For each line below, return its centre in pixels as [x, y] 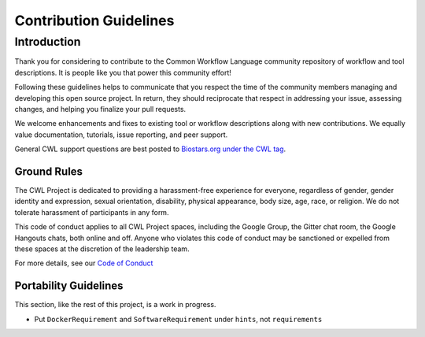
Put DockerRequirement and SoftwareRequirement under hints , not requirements [178, 319]
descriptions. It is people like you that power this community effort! [123, 72]
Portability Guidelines [69, 286]
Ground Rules [48, 171]
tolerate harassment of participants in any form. [92, 212]
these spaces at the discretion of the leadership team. [102, 249]
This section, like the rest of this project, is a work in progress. [115, 305]
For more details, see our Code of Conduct [84, 263]
